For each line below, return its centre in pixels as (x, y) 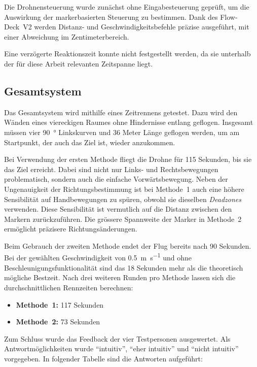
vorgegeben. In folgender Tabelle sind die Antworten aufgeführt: (103, 358)
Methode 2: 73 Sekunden (58, 322)
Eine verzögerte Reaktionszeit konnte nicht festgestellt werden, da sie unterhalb (127, 54)
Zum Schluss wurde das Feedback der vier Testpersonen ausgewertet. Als (117, 338)
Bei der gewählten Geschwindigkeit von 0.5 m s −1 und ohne (98, 257)
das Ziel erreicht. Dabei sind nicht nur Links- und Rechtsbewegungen (111, 169)
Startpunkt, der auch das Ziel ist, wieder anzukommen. (90, 142)
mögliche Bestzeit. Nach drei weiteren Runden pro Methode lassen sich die (120, 277)
